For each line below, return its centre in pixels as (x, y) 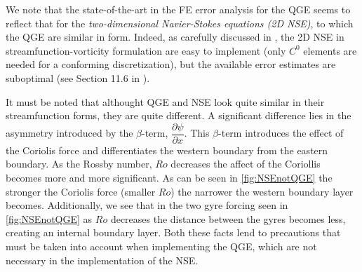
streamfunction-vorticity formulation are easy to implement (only (146, 50)
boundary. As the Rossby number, (79, 164)
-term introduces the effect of (281, 133)
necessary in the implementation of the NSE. (102, 260)
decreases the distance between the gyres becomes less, (228, 218)
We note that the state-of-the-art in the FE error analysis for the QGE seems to (178, 9)
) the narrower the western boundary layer (262, 191)
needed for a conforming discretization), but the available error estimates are (171, 64)
